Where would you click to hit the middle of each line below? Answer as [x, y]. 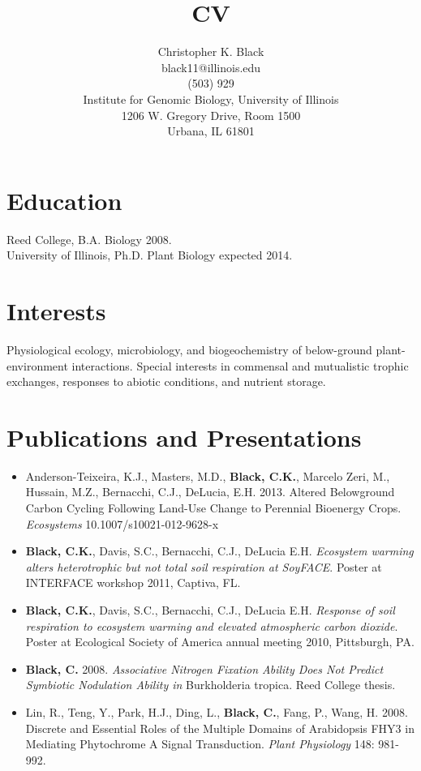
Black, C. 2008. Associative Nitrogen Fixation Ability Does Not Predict [204, 668]
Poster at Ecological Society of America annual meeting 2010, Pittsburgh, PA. [220, 642]
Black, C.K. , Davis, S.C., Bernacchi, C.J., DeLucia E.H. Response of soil [210, 610]
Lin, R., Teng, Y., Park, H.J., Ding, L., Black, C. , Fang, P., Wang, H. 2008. [217, 711]
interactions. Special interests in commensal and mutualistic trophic [240, 365]
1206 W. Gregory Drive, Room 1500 [211, 115]
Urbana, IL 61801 [211, 131]
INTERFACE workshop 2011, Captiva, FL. [133, 583]
